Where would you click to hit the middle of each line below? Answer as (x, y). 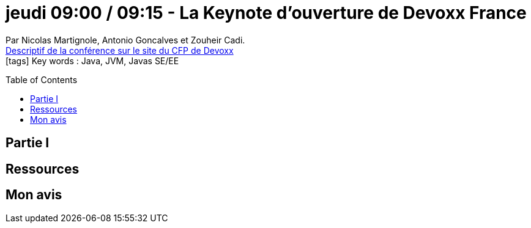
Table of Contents (42, 79)
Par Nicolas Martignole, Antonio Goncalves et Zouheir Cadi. (125, 40)
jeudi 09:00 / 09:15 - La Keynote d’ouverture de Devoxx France (266, 13)
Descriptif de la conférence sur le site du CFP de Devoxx (120, 50)
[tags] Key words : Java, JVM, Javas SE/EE (92, 61)
